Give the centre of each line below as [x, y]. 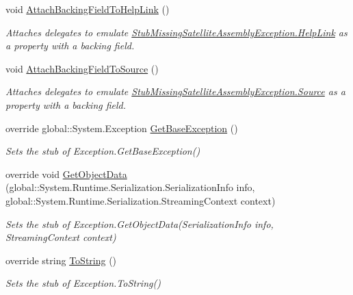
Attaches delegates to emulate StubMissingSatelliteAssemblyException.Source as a [175, 91]
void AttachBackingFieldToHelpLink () [88, 9]
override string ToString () [61, 260]
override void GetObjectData [66, 174]
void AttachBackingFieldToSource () [82, 68]
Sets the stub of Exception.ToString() [83, 283]
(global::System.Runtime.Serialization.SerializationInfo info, [130, 187]
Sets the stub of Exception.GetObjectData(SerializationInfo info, [140, 223]
